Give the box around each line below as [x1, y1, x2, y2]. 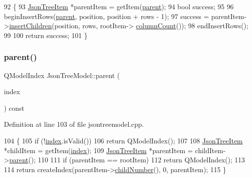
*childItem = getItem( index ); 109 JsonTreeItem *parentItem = [4, 145, 193, 155]
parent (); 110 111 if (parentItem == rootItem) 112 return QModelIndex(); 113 [9, 155, 245, 165]
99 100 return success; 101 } [4, 30, 88, 40]
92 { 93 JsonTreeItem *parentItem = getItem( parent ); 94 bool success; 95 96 [4, 1, 234, 11]
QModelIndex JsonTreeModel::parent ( [4, 70, 120, 80]
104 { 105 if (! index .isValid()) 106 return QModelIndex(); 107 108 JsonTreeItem [4, 135, 243, 145]
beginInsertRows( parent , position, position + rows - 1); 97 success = [4, 11, 209, 21]
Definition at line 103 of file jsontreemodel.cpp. [4, 119, 144, 129]
